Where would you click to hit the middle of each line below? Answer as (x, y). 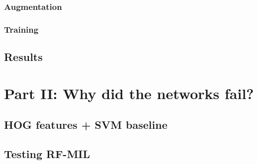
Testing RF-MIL (47, 154)
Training (21, 29)
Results (23, 57)
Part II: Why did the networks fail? (129, 93)
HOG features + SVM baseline (86, 125)
